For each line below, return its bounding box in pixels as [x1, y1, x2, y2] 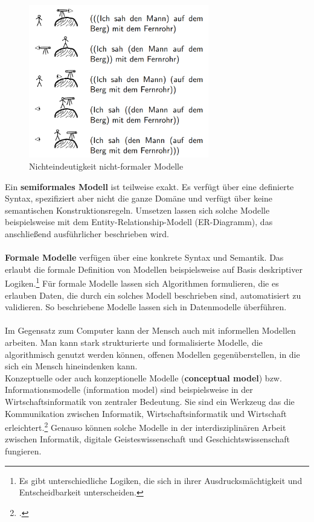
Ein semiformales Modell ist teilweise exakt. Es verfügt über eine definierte [5, 180, 294, 193]
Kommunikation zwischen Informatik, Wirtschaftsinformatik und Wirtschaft [5, 407, 287, 419]
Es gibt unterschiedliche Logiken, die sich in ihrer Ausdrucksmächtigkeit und [19, 474, 303, 486]
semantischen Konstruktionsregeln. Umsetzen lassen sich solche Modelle [5, 203, 270, 216]
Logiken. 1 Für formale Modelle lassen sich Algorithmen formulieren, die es [5, 275, 279, 290]
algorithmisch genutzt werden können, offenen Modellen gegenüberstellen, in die [5, 348, 300, 360]
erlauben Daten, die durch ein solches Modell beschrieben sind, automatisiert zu [5, 288, 301, 301]
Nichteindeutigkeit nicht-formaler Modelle [29, 160, 184, 173]
